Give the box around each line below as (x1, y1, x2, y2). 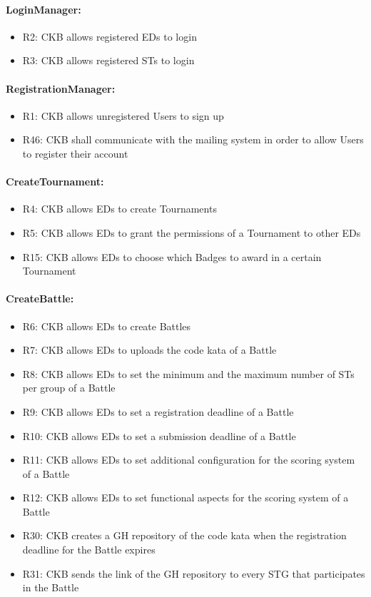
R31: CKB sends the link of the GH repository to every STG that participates (22, 566, 365, 581)
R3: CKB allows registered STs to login (22, 53, 195, 68)
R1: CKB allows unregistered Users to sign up (22, 108, 224, 123)
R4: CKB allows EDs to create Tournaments (22, 201, 217, 216)
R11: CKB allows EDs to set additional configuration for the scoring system (22, 452, 355, 467)
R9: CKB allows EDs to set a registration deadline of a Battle (22, 404, 294, 419)
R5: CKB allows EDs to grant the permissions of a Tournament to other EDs (22, 225, 361, 240)
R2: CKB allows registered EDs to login (22, 29, 197, 44)
